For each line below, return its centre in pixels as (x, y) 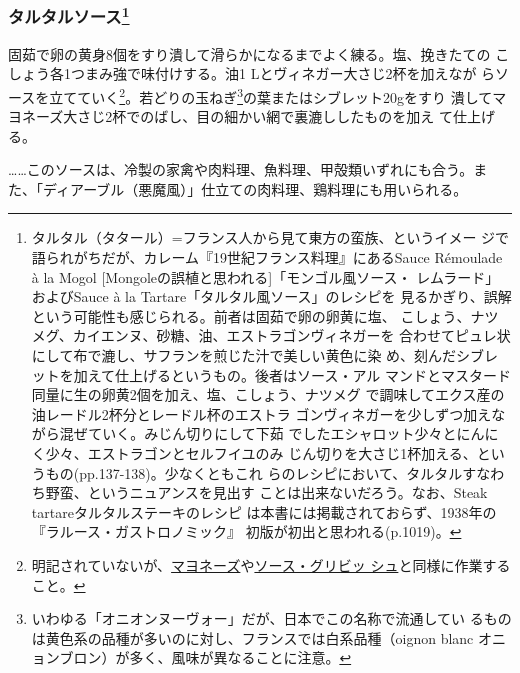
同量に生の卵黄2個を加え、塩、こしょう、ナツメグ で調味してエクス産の (268, 394)
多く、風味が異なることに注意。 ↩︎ (240, 657)
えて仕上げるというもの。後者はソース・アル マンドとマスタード (299, 374)
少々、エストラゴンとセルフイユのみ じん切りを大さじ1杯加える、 (261, 453)
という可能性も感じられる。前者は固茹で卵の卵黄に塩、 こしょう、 (251, 315)
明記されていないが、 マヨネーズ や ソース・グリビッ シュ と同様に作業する (271, 564)
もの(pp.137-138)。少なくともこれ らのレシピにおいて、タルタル (254, 472)
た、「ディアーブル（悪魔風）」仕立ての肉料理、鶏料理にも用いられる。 (238, 188)
